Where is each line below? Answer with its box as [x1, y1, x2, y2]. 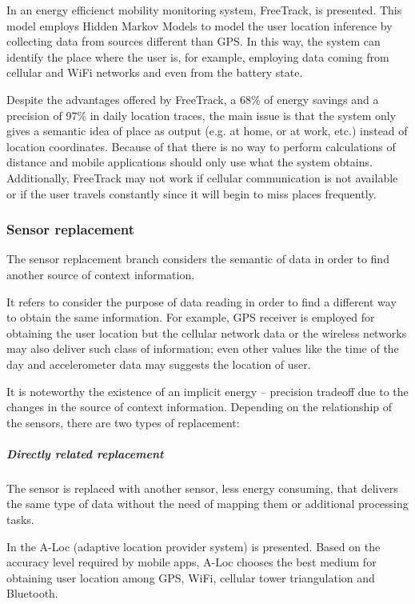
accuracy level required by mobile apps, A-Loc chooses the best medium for [6, 554, 377, 570]
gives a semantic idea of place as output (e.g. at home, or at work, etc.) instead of [6, 122, 408, 139]
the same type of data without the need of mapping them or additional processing [6, 495, 409, 512]
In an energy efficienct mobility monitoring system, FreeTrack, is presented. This [6, 2, 402, 18]
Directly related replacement [6, 445, 164, 462]
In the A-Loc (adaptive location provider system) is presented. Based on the [6, 538, 381, 554]
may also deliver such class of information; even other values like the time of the [6, 340, 399, 357]
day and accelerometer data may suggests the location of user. [6, 355, 311, 372]
